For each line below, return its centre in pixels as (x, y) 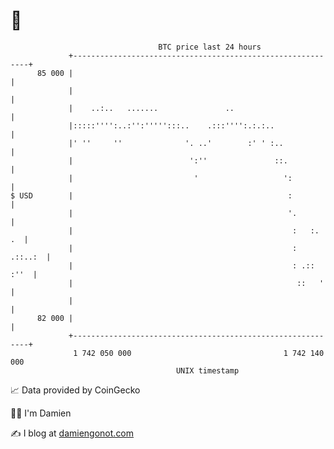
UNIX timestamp (207, 370)
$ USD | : (151, 195)
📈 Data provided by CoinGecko (75, 390)
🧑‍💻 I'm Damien (41, 413)
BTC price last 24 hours (210, 47)
